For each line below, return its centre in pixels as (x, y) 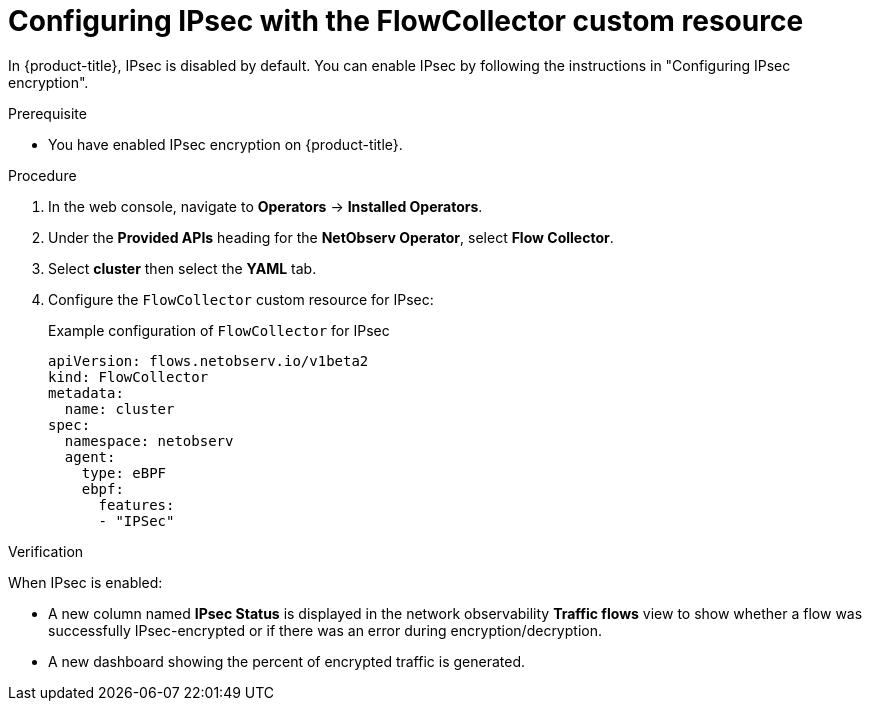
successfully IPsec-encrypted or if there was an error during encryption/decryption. (325, 630)
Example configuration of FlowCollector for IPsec (219, 330)
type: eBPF (124, 472)
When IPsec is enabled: (85, 582)
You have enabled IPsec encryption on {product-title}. (225, 144)
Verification (46, 551)
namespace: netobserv (149, 440)
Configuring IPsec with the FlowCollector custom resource (406, 21)
